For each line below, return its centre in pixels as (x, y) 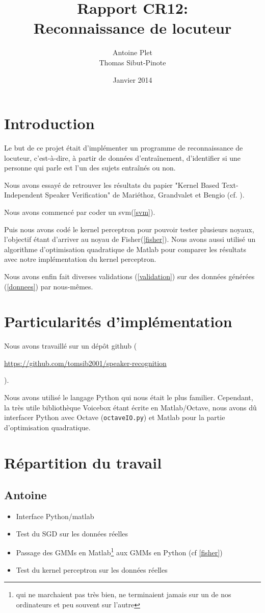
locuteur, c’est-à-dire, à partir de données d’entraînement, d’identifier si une (123, 157)
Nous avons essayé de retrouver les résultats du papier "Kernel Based (112, 185)
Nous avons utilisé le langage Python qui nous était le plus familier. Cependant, (129, 397)
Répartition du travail (83, 462)
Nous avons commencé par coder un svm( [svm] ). (80, 212)
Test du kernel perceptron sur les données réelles (92, 569)
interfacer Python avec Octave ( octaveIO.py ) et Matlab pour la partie (115, 417)
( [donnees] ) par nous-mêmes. (49, 286)
